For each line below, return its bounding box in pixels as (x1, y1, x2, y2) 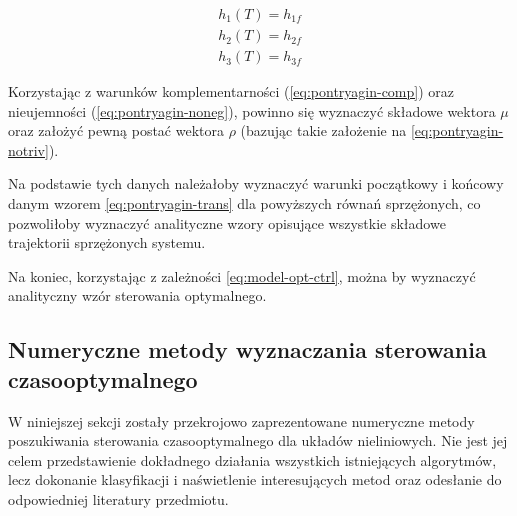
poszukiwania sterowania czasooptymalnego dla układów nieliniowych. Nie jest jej (8, 430, 508, 451)
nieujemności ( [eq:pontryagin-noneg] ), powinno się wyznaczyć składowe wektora (8, 100, 496, 121)
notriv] (8, 139, 49, 160)
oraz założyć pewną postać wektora (8, 120, 224, 141)
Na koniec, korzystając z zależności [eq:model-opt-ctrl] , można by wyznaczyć (8, 265, 476, 286)
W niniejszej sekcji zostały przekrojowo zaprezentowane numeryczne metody (8, 410, 475, 431)
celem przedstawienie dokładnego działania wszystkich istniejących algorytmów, (8, 449, 497, 470)
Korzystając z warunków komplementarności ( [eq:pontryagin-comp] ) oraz (8, 81, 455, 102)
